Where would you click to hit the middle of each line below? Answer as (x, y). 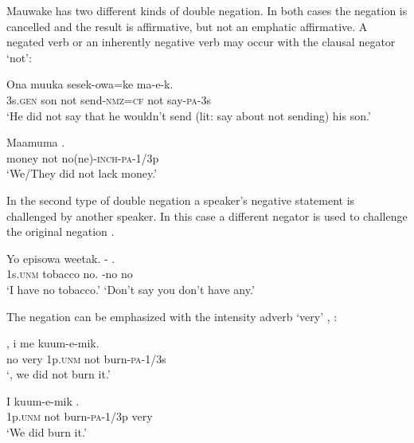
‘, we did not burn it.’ (59, 374)
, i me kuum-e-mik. (53, 343)
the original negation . (61, 231)
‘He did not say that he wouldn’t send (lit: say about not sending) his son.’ (189, 115)
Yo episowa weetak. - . (61, 258)
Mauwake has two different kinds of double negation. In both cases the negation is (207, 10)
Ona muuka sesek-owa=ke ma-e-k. (90, 84)
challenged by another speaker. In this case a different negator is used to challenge (207, 216)
